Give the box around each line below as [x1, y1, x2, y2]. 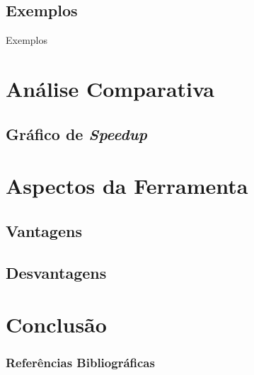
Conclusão [6, 310, 107, 339]
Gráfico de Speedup [6, 122, 148, 144]
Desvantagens [6, 261, 107, 283]
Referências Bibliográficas [6, 354, 155, 371]
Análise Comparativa [6, 74, 214, 103]
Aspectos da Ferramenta [6, 171, 248, 200]
